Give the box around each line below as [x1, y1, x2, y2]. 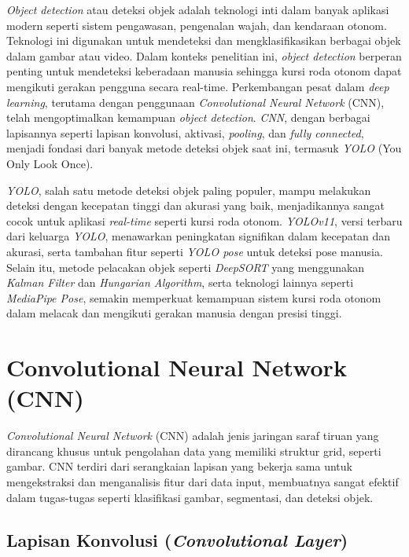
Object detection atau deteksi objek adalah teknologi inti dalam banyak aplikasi [6, 2, 389, 17]
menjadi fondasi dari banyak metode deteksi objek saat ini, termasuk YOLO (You [6, 140, 402, 156]
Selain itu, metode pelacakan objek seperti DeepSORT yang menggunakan [6, 258, 365, 275]
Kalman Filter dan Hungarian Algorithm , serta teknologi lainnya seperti [6, 274, 354, 291]
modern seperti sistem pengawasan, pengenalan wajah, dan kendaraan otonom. [6, 16, 387, 33]
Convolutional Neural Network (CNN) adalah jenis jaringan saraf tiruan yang [6, 427, 379, 444]
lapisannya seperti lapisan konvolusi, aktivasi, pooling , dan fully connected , [6, 124, 364, 141]
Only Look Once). [6, 155, 94, 171]
